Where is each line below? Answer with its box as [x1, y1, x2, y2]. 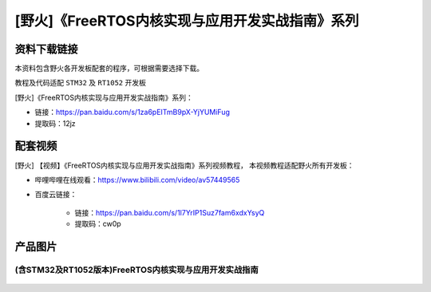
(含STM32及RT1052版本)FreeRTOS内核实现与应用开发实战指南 [14, 264, 259, 275]
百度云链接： [34, 190, 77, 199]
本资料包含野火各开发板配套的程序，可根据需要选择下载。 [14, 64, 204, 73]
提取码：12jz [34, 118, 76, 128]
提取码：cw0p [74, 219, 121, 229]
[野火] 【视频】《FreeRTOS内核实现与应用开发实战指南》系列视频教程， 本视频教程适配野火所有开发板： [14, 160, 354, 170]
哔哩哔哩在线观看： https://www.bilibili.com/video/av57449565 [34, 175, 240, 184]
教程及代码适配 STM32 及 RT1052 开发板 [14, 78, 147, 88]
